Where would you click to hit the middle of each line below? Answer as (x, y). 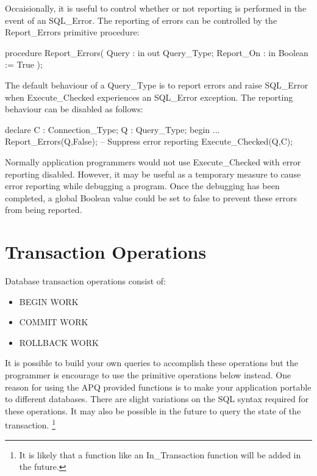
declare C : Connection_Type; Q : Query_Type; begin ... (112, 129)
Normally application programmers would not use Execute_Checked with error (153, 161)
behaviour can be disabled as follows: (74, 109)
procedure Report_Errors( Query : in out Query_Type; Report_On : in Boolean (157, 52)
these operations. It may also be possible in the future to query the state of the (153, 410)
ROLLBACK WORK (59, 342)
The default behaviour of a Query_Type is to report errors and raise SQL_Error (157, 85)
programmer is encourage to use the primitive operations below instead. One (148, 375)
